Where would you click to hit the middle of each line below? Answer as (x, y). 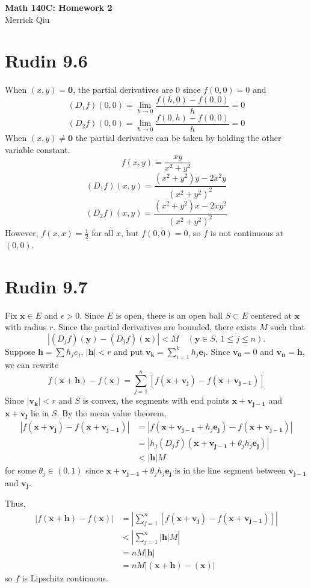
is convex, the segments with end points (156, 400)
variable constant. (38, 149)
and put (128, 351)
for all (103, 233)
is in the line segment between (230, 470)
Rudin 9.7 (46, 286)
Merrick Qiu (27, 19)
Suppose (20, 351)
